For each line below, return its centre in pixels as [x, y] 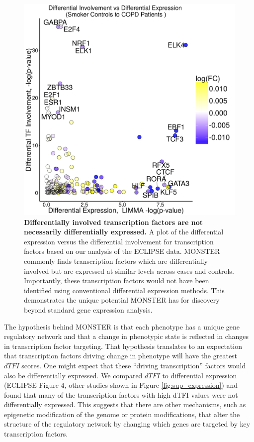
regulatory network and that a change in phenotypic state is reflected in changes [126, 336]
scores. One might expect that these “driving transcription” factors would [134, 365]
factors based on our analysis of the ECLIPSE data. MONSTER [122, 251]
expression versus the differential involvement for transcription [119, 241]
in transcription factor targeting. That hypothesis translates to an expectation [123, 346]
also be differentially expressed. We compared [73, 375]
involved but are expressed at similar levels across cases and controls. [129, 271]
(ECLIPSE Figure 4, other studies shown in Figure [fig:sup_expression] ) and [121, 385]
